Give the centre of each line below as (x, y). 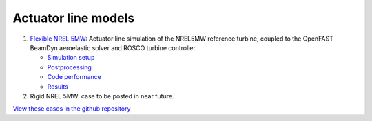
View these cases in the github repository (72, 109)
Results (58, 87)
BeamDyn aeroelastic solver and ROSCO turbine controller (113, 47)
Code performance (74, 77)
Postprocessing (70, 67)
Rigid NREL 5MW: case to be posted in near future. (102, 96)
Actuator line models (74, 18)
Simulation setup (71, 58)
